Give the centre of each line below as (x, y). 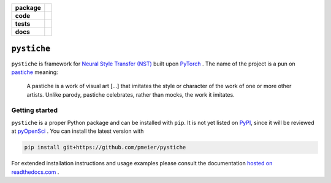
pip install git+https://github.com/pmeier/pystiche (105, 148)
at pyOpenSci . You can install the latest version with (78, 131)
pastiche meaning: (35, 72)
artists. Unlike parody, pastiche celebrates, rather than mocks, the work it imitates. (131, 94)
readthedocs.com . (35, 172)
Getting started (35, 110)
